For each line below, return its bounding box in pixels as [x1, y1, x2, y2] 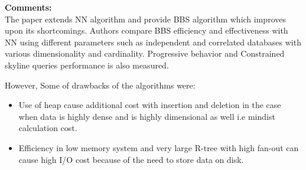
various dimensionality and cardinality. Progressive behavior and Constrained [5, 47, 285, 60]
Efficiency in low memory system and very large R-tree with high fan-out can [18, 141, 299, 153]
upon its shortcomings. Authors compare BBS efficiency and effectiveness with [5, 24, 288, 37]
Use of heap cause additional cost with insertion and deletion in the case [18, 99, 281, 111]
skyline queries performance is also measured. [5, 58, 169, 71]
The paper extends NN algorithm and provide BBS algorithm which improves [5, 12, 286, 25]
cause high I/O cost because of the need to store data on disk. [18, 153, 244, 165]
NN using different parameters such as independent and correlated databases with [5, 35, 301, 48]
